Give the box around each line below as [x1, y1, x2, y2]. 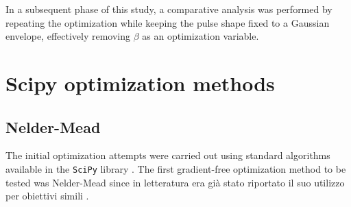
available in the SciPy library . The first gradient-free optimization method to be [5, 161, 346, 175]
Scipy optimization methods [5, 69, 275, 97]
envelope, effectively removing [5, 29, 131, 43]
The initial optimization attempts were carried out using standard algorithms [5, 148, 330, 162]
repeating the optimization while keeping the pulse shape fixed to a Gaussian [5, 15, 330, 29]
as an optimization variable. [142, 29, 259, 43]
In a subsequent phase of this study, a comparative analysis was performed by [5, 2, 332, 16]
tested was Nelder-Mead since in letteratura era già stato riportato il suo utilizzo [5, 175, 345, 189]
